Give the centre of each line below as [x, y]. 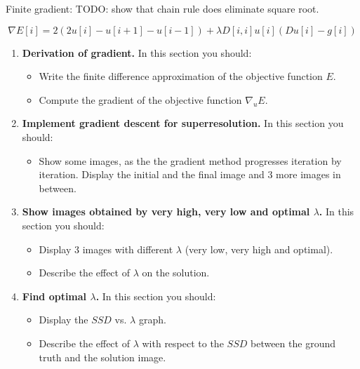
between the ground [293, 343]
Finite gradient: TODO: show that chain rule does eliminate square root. [162, 8]
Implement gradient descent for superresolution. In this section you [183, 123]
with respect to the [183, 343]
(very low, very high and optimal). [259, 249]
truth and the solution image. [102, 357]
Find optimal [54, 296]
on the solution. [176, 273]
